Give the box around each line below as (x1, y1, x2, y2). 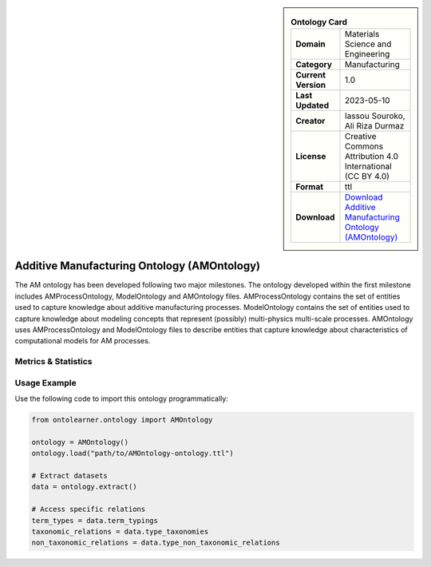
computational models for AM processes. (14, 336, 151, 346)
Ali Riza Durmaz (344, 121, 405, 132)
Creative (344, 131, 377, 142)
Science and (344, 38, 392, 50)
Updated (295, 100, 330, 111)
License (295, 151, 326, 162)
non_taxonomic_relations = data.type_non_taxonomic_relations (31, 538, 280, 547)
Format (295, 181, 323, 192)
